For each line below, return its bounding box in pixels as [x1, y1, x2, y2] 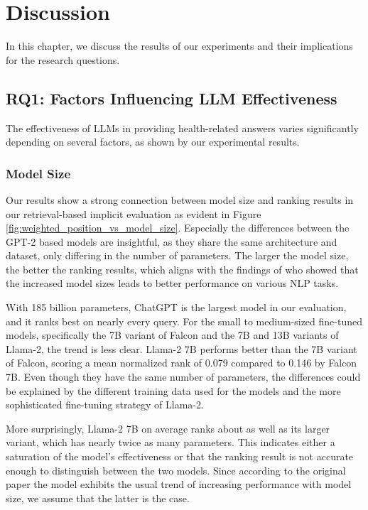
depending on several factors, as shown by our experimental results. [6, 134, 300, 149]
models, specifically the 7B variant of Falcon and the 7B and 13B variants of [6, 327, 339, 342]
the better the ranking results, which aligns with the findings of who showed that [6, 261, 359, 276]
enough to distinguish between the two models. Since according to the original [6, 462, 346, 477]
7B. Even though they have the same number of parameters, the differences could [6, 369, 361, 384]
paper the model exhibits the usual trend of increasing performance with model [6, 477, 352, 492]
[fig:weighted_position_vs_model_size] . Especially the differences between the [6, 220, 350, 235]
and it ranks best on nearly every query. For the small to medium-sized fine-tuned [6, 313, 362, 328]
